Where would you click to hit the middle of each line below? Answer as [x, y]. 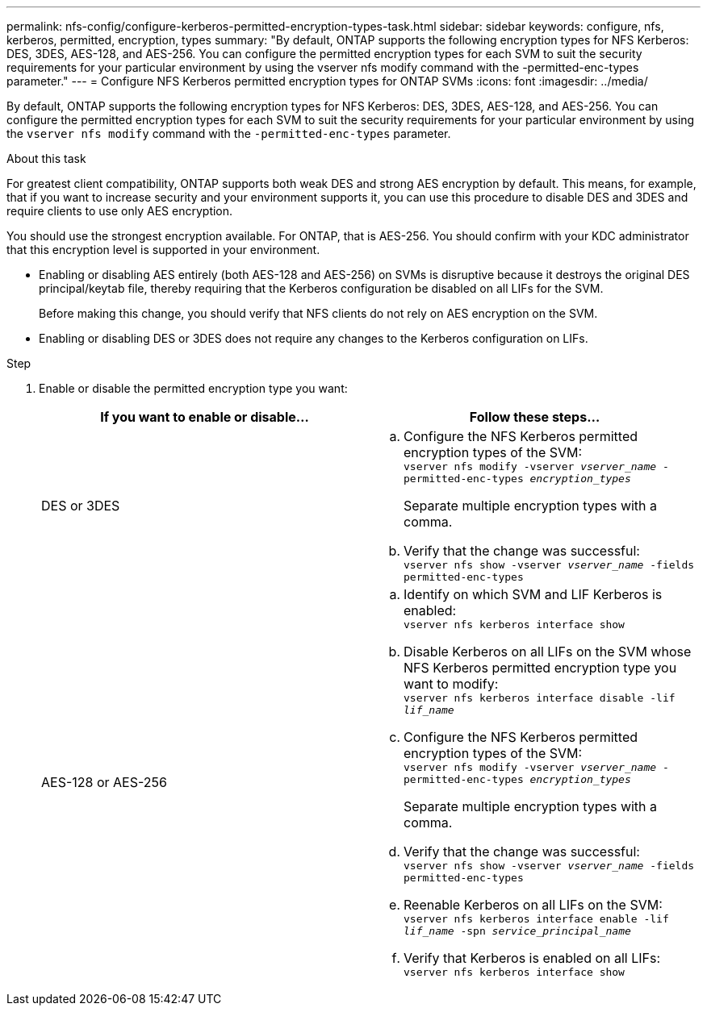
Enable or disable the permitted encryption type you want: [193, 388]
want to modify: [451, 684]
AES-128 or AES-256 [104, 782]
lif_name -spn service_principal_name [517, 931]
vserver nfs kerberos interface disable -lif [540, 698]
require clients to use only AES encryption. [120, 211]
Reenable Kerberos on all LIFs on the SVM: [533, 905]
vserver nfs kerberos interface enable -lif [536, 919]
